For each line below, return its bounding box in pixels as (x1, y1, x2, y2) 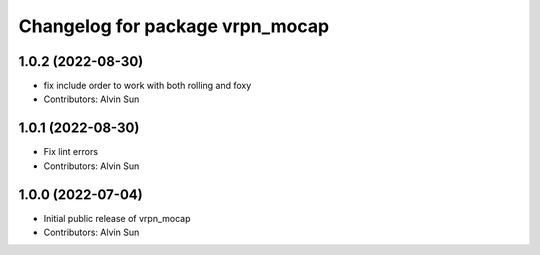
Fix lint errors (43, 146, 99, 158)
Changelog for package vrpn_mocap (18, 15, 330, 37)
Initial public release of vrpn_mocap (43, 212, 191, 224)
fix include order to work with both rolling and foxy (43, 80, 252, 92)
